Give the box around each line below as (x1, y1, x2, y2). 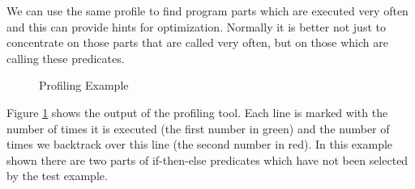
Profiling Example (39, 77, 129, 94)
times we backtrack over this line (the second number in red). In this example (6, 136, 393, 153)
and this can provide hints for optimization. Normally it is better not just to (6, 18, 386, 35)
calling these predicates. (6, 49, 125, 66)
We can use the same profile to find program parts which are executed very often (6, 2, 409, 19)
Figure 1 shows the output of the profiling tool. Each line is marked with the (6, 103, 388, 120)
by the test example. (6, 167, 108, 184)
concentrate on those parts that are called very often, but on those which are (6, 34, 388, 51)
